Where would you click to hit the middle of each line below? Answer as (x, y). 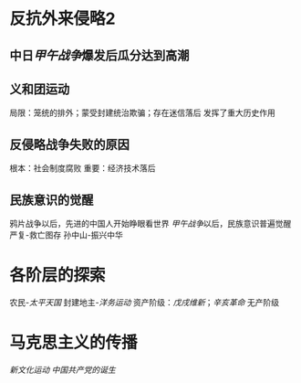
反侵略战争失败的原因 (69, 144)
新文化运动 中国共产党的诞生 (62, 369)
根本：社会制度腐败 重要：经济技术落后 (83, 168)
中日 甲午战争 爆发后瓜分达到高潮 (99, 55)
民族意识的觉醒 (52, 200)
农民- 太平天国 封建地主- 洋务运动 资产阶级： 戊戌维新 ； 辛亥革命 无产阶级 (145, 302)
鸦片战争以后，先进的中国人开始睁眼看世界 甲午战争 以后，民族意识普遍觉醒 (150, 224)
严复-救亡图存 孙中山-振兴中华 (66, 235)
